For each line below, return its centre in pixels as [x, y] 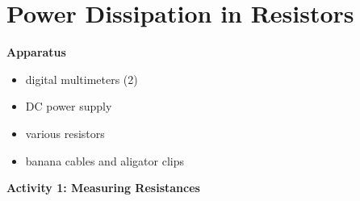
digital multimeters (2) [82, 79]
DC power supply [69, 106]
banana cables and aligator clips [105, 160]
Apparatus [36, 52]
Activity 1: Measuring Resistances [103, 188]
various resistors [65, 133]
